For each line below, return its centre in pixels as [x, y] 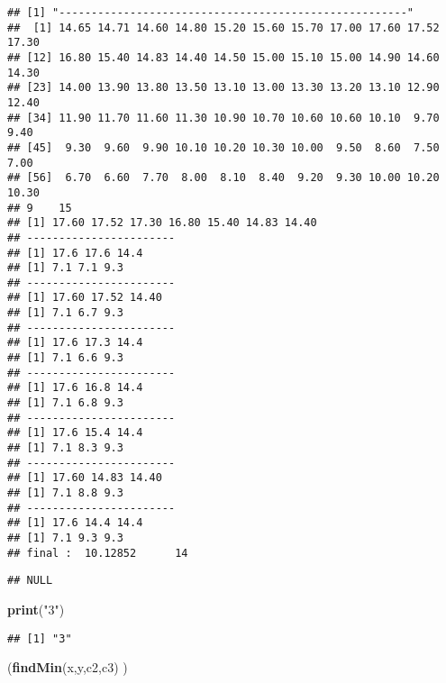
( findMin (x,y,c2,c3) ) [68, 667]
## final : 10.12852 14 [98, 553]
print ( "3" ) [36, 609]
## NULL [30, 581]
